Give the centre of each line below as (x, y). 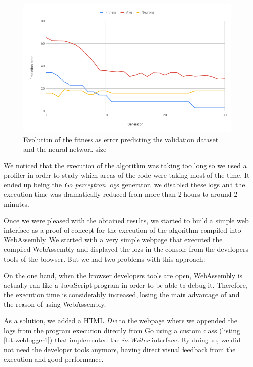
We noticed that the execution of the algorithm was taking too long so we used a (125, 165)
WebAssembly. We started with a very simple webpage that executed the (113, 239)
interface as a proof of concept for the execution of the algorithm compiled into (123, 230)
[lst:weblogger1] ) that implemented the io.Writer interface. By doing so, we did (122, 340)
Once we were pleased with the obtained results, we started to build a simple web (126, 220)
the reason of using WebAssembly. (55, 304)
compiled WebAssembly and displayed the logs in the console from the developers (126, 249)
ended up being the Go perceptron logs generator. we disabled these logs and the (125, 184)
